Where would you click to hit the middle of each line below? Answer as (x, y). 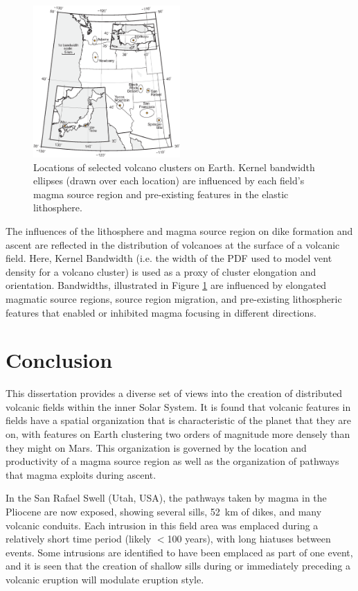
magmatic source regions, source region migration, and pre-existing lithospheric (174, 298)
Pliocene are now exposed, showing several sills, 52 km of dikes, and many (164, 512)
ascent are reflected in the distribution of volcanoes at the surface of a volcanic (173, 244)
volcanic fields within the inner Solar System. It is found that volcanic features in (178, 406)
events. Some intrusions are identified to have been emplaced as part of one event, (179, 552)
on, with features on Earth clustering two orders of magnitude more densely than (178, 434)
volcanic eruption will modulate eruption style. (105, 580)
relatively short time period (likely (79, 539)
